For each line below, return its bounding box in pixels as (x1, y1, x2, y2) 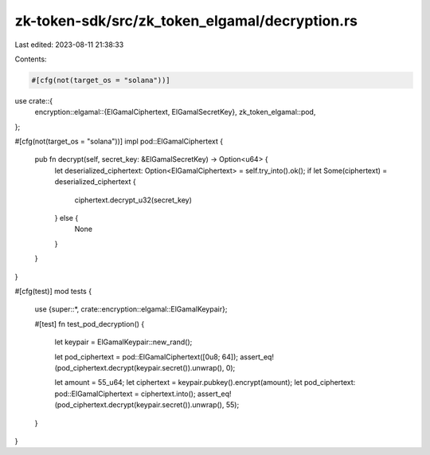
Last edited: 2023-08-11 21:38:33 (14, 40, 124, 49)
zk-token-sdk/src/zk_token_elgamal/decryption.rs (14, 12, 358, 29)
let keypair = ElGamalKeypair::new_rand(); (54, 337, 193, 347)
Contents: (14, 54, 47, 64)
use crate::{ (14, 96, 53, 105)
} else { (54, 214, 79, 223)
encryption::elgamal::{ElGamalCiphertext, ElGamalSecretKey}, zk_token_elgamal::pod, (34, 108, 316, 117)
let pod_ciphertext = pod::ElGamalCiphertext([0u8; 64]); (54, 351, 239, 362)
